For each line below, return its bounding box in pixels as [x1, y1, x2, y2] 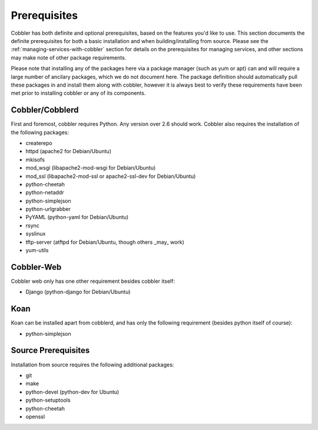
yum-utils [25, 247, 49, 254]
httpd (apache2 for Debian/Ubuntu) [25, 148, 112, 155]
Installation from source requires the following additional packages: [11, 361, 174, 368]
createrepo [25, 139, 52, 147]
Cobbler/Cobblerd [11, 105, 79, 115]
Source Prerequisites [11, 345, 90, 356]
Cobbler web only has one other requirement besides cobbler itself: [11, 277, 175, 285]
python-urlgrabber [25, 206, 71, 213]
